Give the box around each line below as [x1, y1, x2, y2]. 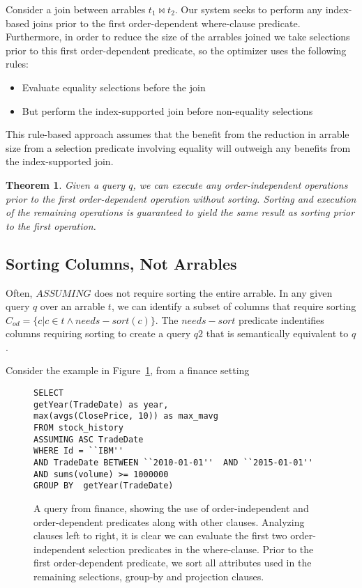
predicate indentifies [239, 312, 324, 327]
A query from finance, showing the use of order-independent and [33, 500, 309, 515]
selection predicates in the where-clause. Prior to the [89, 541, 314, 556]
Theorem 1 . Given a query [6, 177, 126, 192]
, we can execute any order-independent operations [133, 177, 348, 192]
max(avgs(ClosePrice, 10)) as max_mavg [33, 411, 218, 421]
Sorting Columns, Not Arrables [6, 252, 237, 274]
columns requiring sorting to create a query [6, 326, 191, 341]
